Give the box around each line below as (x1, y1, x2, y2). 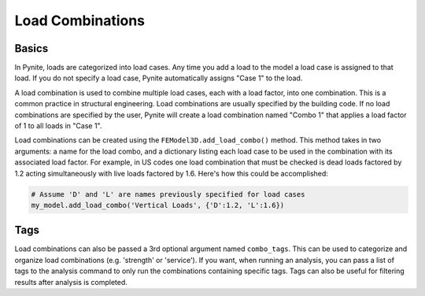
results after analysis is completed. (14, 277, 128, 287)
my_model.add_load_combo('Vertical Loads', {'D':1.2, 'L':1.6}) (31, 201, 285, 209)
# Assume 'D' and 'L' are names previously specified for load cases (31, 190, 305, 198)
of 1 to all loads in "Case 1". (14, 121, 102, 131)
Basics (14, 42, 49, 55)
